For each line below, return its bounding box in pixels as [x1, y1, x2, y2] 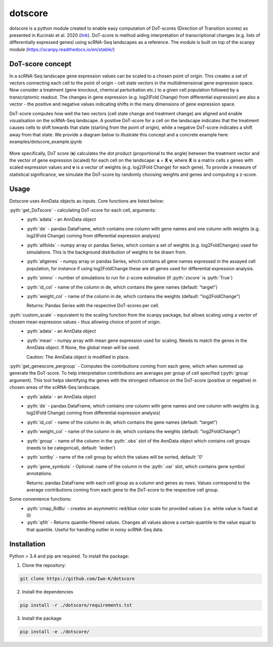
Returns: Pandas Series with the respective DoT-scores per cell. [26, 303, 159, 309]
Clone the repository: [22, 562, 66, 568]
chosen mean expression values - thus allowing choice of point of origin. [9, 319, 161, 325]
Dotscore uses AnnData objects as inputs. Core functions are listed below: [9, 197, 164, 204]
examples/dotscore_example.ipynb [9, 139, 82, 145]
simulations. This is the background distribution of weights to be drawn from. [26, 249, 187, 255]
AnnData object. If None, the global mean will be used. [26, 344, 140, 351]
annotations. [26, 470, 53, 477]
